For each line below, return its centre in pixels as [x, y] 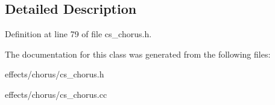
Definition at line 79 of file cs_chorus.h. [78, 34]
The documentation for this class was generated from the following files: [138, 54]
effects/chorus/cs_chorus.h [55, 74]
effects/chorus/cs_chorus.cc [56, 94]
